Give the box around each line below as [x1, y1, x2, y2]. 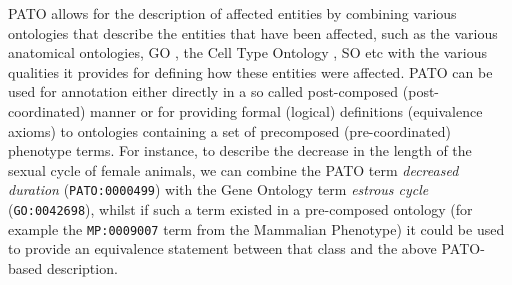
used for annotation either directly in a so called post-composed [8, 81, 399, 102]
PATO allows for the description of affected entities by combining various [8, 3, 457, 23]
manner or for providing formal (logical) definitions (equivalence [90, 100, 483, 121]
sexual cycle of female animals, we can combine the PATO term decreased [8, 159, 459, 180]
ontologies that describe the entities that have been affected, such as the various [8, 22, 498, 43]
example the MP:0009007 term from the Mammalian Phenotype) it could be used [8, 218, 505, 239]
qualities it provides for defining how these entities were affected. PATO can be [8, 61, 493, 82]
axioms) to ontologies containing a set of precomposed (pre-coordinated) [8, 120, 451, 141]
